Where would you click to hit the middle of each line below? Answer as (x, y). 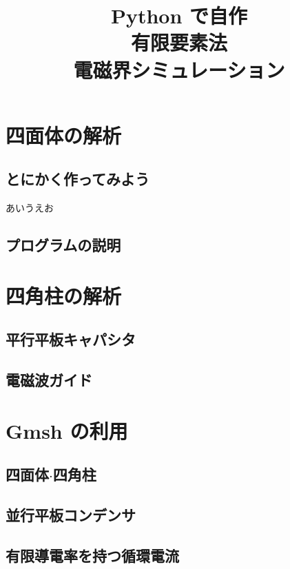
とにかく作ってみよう (77, 179)
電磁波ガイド (49, 380)
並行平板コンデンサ (71, 515)
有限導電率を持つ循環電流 (92, 555)
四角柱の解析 (64, 295)
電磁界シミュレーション (179, 69)
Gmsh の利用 (67, 430)
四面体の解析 (64, 135)
